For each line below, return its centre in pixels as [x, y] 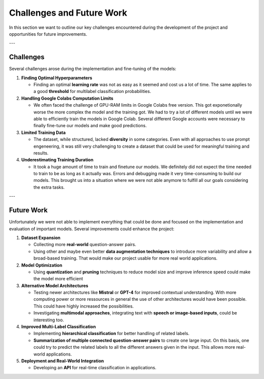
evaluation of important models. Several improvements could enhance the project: [92, 229]
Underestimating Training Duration [57, 160]
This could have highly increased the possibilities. [84, 306]
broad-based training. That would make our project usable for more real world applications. [125, 258]
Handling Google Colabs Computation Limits [67, 98]
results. [41, 153]
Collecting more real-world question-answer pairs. [85, 245]
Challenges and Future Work [68, 13]
